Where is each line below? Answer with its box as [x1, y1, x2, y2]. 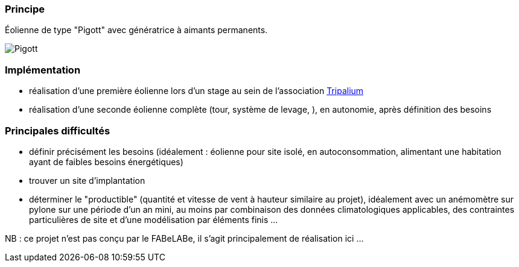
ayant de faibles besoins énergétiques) [29, 156, 183, 167]
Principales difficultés [5, 124, 110, 137]
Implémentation [5, 63, 81, 76]
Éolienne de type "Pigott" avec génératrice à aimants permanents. [5, 25, 268, 36]
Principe [5, 3, 45, 15]
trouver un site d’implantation [29, 175, 145, 186]
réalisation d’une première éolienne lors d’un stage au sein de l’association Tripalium [29, 86, 364, 96]
